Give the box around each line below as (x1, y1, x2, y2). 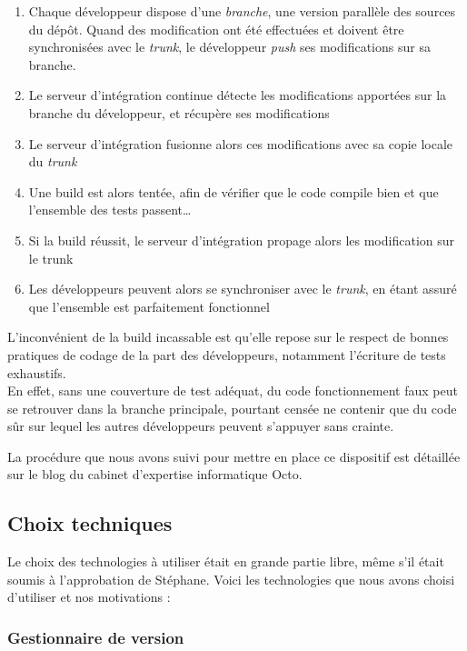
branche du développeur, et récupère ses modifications (28, 103, 330, 122)
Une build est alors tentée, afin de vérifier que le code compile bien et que (28, 182, 439, 201)
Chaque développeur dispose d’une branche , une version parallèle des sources (28, 2, 456, 20)
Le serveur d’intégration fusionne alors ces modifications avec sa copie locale (28, 134, 453, 153)
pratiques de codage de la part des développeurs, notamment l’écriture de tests (7, 345, 446, 364)
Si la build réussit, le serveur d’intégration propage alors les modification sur (28, 230, 455, 249)
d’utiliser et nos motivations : (7, 587, 171, 606)
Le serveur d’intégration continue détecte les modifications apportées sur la (28, 85, 447, 105)
